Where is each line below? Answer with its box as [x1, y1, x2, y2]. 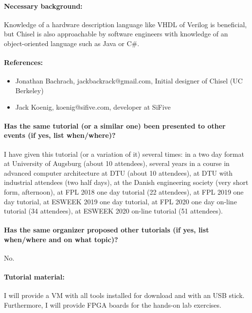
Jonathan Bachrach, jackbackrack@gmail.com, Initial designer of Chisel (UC [15, 76, 243, 86]
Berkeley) [15, 85, 44, 95]
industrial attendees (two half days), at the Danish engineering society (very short [4, 177, 249, 187]
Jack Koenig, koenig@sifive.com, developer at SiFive [15, 101, 171, 112]
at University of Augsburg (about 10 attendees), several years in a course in [4, 158, 230, 168]
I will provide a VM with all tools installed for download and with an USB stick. [4, 290, 245, 300]
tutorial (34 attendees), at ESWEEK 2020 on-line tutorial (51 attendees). [4, 206, 223, 216]
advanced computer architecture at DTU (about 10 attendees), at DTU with [4, 167, 233, 178]
